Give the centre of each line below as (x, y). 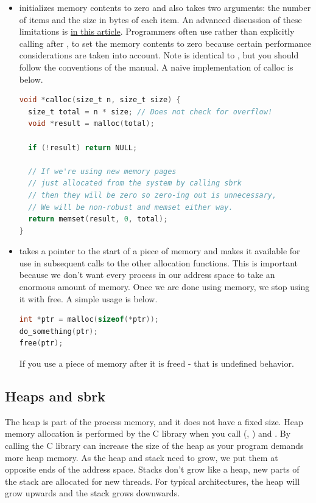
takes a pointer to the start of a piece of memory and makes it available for (160, 251)
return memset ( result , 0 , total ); (98, 219)
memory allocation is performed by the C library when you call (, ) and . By (148, 433)
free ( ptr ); (41, 343)
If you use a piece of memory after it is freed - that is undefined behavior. (156, 363)
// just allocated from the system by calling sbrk (135, 183)
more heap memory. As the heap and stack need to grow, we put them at (142, 457)
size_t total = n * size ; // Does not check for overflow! (150, 112)
